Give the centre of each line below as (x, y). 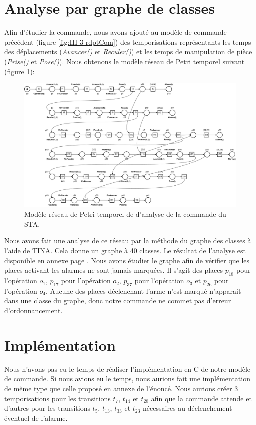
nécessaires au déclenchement (188, 408)
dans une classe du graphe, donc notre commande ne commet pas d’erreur (118, 301)
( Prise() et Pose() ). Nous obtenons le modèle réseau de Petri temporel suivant (124, 61)
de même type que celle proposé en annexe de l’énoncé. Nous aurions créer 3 (121, 388)
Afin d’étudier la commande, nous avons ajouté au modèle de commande (115, 32)
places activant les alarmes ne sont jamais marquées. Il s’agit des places (114, 270)
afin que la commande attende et (201, 398)
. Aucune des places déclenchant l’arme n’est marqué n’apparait (143, 291)
